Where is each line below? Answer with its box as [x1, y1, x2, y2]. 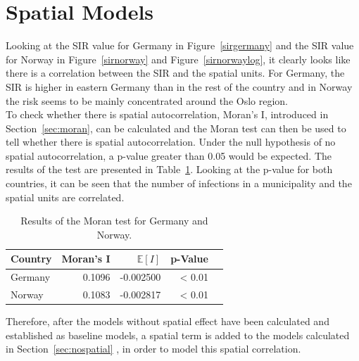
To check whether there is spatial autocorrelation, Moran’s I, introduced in [6, 107, 329, 122]
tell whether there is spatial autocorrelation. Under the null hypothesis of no [6, 134, 336, 149]
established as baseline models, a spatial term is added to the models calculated [6, 327, 350, 342]
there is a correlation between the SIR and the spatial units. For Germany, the [6, 65, 345, 80]
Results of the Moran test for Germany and [20, 213, 208, 228]
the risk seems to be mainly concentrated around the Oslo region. [6, 93, 289, 108]
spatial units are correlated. [6, 189, 125, 204]
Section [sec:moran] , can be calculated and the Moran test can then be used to [6, 120, 346, 135]
